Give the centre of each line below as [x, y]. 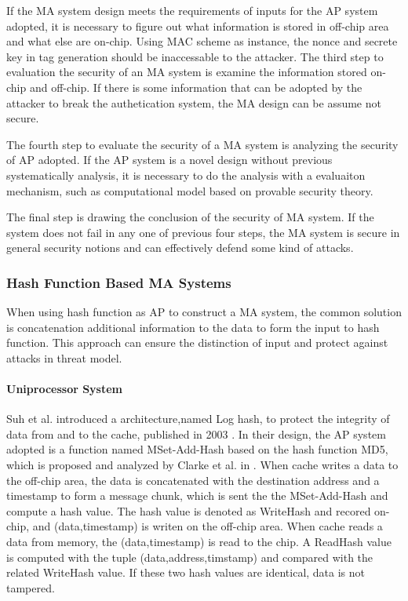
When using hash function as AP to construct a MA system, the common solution [204, 312]
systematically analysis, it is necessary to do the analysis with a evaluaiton [186, 175]
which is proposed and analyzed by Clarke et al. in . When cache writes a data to [202, 465]
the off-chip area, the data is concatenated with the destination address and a [193, 480]
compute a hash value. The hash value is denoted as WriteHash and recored [189, 510]
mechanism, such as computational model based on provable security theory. [190, 190]
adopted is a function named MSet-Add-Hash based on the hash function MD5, [197, 449]
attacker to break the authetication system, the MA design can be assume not [194, 102]
